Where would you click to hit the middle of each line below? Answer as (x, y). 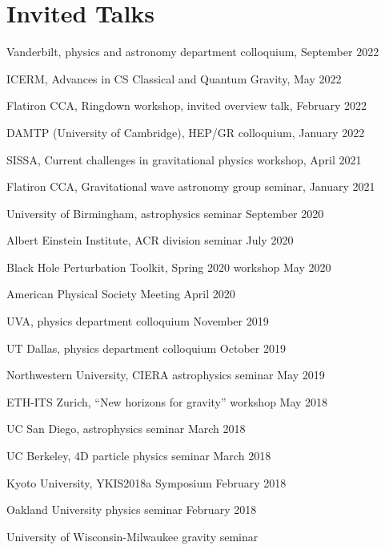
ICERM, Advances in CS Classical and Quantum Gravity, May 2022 (174, 78)
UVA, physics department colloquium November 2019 (138, 321)
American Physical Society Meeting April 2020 (121, 294)
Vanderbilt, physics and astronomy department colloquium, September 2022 (193, 52)
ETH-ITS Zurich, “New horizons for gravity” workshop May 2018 (167, 401)
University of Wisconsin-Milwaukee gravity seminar (132, 536)
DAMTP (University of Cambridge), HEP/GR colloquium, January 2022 (186, 132)
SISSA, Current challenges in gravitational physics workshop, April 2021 (184, 159)
